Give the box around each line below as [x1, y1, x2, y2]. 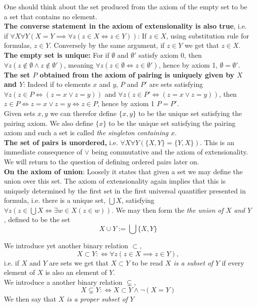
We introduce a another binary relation [4, 276, 123, 287]
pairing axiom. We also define [4, 117, 93, 128]
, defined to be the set [4, 214, 71, 225]
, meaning [64, 59, 94, 70]
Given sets [4, 108, 36, 118]
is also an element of [45, 267, 107, 277]
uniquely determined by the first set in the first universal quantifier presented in [4, 185, 246, 195]
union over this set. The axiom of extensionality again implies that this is [4, 176, 226, 186]
